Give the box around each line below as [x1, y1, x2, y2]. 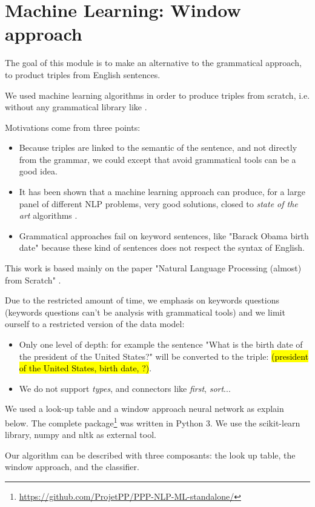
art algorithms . [19, 209, 78, 222]
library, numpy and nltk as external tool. [5, 428, 156, 441]
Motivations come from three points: [5, 121, 141, 133]
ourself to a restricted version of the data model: [5, 317, 185, 330]
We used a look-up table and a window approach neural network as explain [5, 402, 284, 415]
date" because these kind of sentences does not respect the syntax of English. [19, 241, 305, 254]
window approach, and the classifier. [5, 460, 139, 473]
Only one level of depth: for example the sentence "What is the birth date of [19, 338, 303, 350]
